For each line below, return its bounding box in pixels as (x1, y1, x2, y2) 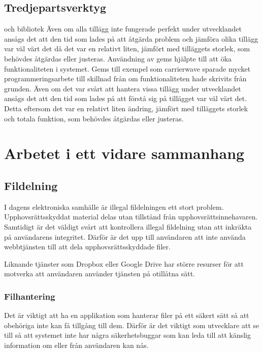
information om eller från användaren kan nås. (4, 339, 149, 350)
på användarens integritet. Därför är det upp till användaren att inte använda (4, 231, 246, 242)
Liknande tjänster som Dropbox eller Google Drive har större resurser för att (4, 258, 244, 269)
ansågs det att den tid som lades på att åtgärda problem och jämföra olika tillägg (4, 33, 258, 44)
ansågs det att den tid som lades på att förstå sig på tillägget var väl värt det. (4, 93, 247, 104)
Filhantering (4, 290, 55, 302)
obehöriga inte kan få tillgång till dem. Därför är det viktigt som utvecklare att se (4, 319, 259, 330)
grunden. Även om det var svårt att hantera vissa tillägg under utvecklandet (4, 83, 241, 93)
